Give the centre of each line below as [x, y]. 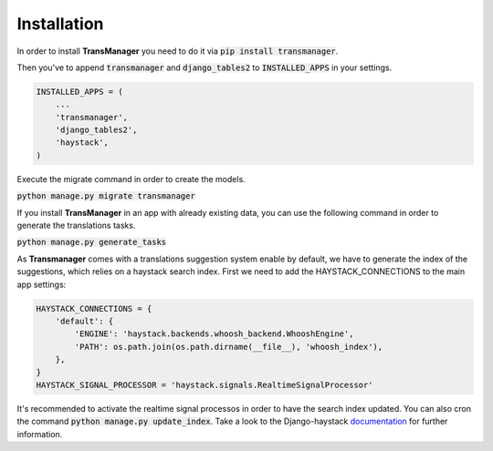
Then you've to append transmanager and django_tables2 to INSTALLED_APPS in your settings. [205, 67]
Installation [60, 24]
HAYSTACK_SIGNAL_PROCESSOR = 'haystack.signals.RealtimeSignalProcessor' [205, 384]
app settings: [42, 284]
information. [40, 434]
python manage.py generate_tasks [92, 242]
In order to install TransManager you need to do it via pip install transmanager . [178, 51]
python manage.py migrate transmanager [106, 196]
